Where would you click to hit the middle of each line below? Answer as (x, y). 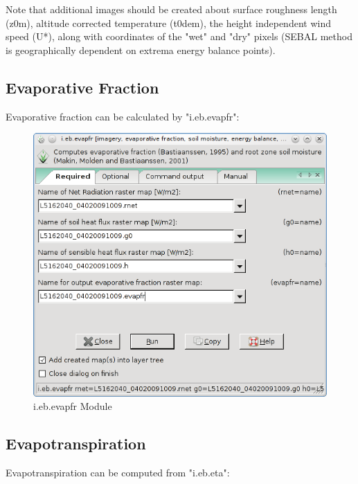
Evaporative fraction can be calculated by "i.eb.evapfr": (123, 116)
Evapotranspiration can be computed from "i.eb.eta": (118, 473)
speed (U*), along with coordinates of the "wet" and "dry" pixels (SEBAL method (179, 36)
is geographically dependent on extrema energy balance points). (141, 50)
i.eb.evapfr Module (73, 406)
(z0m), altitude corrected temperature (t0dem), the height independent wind (168, 23)
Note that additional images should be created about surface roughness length (171, 9)
